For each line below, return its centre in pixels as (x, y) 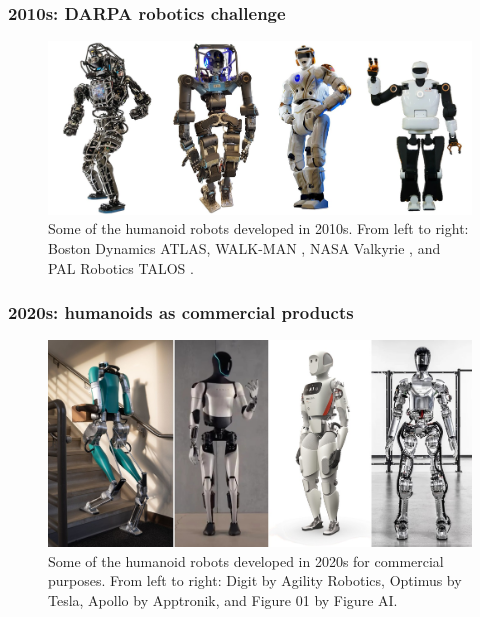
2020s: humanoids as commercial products (181, 312)
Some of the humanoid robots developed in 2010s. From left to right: (258, 228)
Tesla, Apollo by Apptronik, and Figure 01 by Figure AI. (223, 600)
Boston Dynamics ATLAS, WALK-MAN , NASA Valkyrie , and (244, 248)
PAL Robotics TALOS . (121, 267)
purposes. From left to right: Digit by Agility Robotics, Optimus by (255, 580)
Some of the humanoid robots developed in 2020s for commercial (246, 560)
